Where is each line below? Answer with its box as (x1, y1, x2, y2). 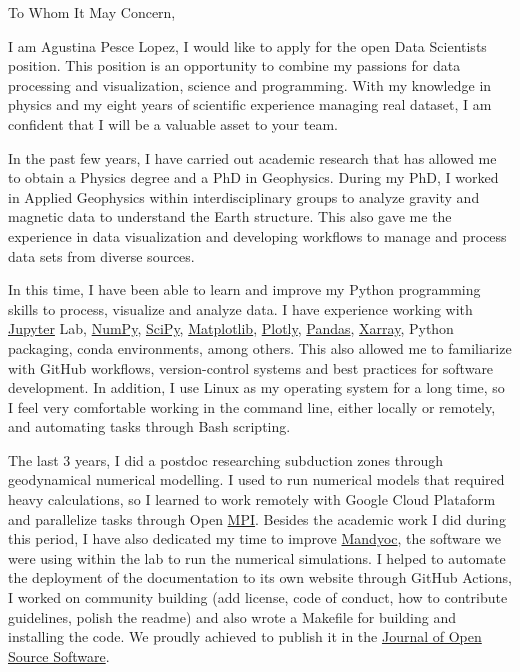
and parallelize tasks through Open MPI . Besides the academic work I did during (8, 508, 506, 529)
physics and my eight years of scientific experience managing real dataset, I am (8, 94, 492, 115)
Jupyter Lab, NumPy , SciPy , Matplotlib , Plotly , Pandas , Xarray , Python (8, 318, 454, 339)
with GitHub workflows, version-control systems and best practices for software (8, 357, 494, 378)
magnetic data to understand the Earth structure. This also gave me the (8, 206, 452, 227)
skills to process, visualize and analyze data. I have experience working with (8, 298, 473, 319)
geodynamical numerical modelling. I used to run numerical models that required (8, 469, 505, 490)
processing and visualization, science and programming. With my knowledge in (8, 74, 492, 95)
